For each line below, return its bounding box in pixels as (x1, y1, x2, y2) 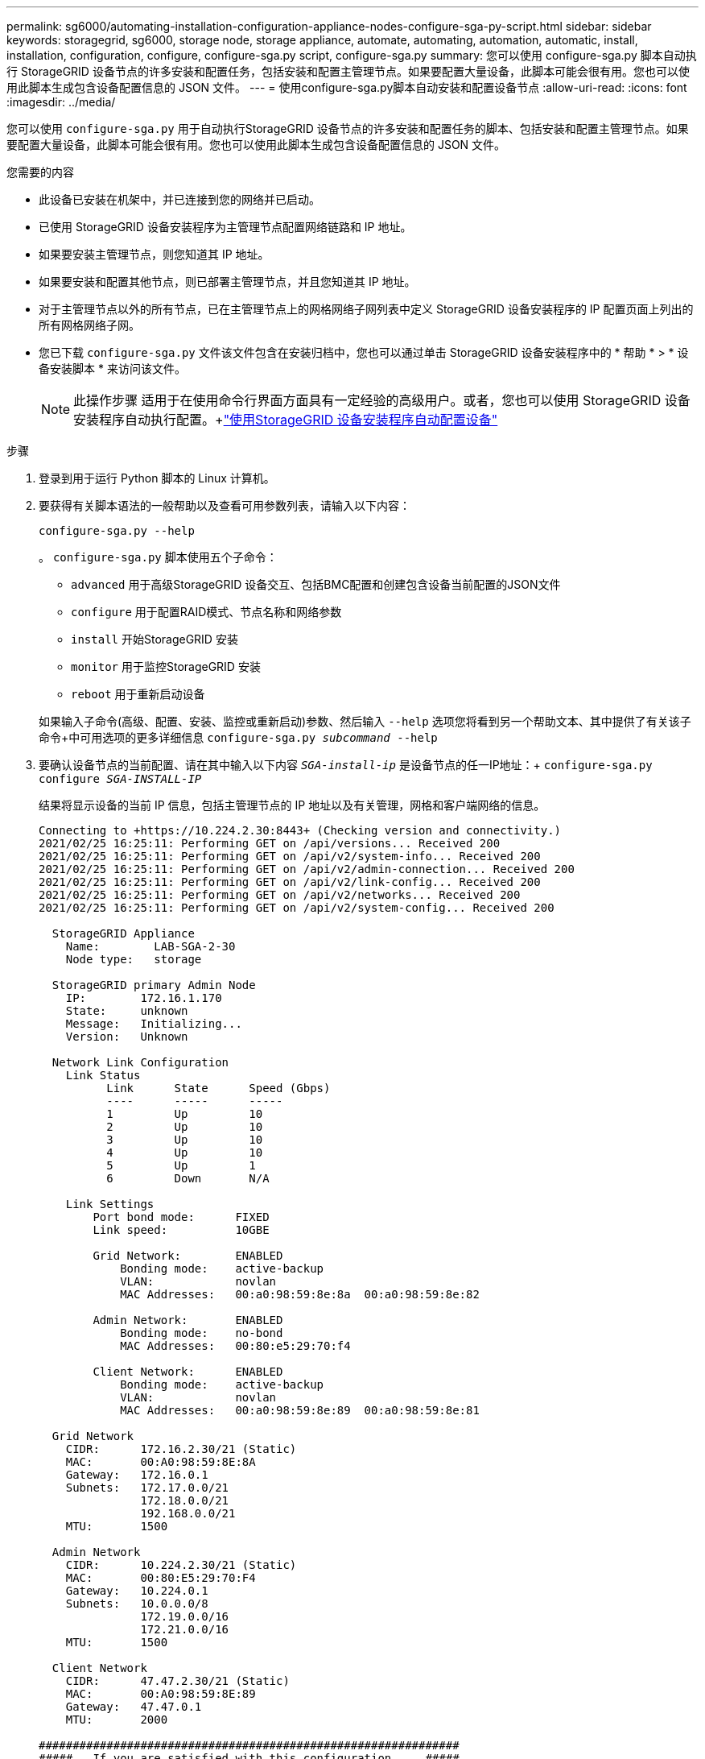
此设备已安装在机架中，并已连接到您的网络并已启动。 (39, 192, 320, 206)
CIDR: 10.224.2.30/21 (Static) (65, 1558, 297, 1571)
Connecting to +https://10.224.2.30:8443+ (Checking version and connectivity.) (39, 824, 562, 837)
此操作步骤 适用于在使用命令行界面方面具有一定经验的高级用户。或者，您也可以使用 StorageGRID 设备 (73, 392, 691, 408)
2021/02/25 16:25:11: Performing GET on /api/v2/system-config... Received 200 (39, 901, 555, 914)
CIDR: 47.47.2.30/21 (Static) (65, 1674, 290, 1687)
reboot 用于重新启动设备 (71, 687, 205, 701)
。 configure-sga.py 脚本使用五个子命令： (39, 550, 278, 564)
